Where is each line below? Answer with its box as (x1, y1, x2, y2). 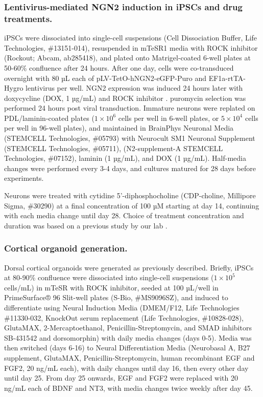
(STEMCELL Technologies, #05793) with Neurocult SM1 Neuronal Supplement (4, 133, 255, 143)
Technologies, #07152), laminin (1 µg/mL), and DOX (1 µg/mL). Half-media (4, 153, 246, 163)
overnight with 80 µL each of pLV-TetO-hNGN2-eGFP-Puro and (4, 72, 206, 83)
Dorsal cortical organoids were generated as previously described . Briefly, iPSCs (4, 262, 254, 273)
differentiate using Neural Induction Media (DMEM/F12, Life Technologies (4, 302, 240, 313)
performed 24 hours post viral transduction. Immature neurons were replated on (4, 102, 255, 113)
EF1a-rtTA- (208, 72, 246, 83)
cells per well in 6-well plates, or (118, 112, 219, 123)
